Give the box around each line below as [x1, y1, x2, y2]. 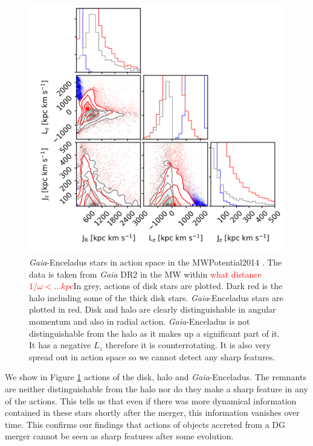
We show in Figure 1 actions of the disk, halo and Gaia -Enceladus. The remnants [5, 371, 306, 383]
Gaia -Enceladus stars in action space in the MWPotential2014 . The [29, 256, 282, 268]
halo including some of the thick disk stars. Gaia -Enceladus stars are [29, 291, 283, 304]
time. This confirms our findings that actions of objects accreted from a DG [5, 418, 285, 430]
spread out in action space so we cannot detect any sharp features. [29, 350, 276, 363]
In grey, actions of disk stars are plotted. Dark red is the [73, 279, 283, 292]
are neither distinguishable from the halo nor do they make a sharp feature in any [5, 382, 308, 395]
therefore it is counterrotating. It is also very [105, 339, 271, 351]
